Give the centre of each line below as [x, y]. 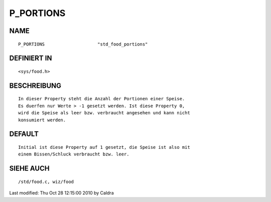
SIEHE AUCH [29, 169]
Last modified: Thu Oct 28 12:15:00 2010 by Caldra [61, 193]
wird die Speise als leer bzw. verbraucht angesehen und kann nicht [104, 113]
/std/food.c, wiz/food [46, 181]
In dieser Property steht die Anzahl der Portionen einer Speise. [102, 99]
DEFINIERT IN [31, 58]
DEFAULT [24, 134]
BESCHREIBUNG [35, 85]
